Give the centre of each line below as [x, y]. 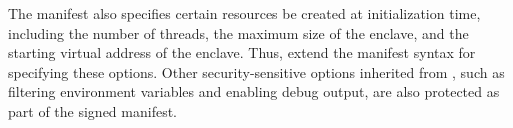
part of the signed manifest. [92, 110]
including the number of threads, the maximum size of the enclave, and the [238, 32]
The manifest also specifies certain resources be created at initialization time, [244, 13]
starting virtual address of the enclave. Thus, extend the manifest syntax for [242, 52]
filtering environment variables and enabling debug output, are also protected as [254, 91]
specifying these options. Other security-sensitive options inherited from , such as [256, 71]
